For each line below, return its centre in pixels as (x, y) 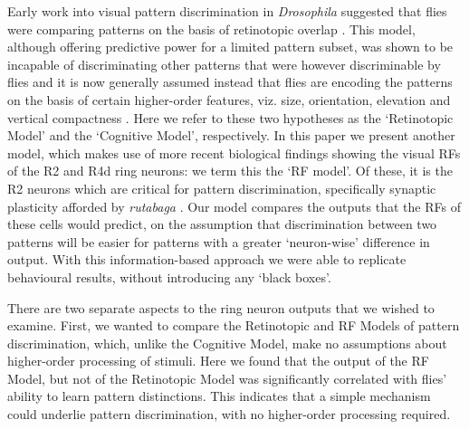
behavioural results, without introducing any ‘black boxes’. (169, 276)
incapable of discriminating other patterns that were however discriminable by (224, 64)
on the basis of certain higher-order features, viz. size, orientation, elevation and (229, 99)
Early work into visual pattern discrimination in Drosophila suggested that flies (227, 11)
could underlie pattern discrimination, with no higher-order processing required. (229, 414)
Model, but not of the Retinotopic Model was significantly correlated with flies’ (227, 378)
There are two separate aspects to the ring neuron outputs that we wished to (221, 307)
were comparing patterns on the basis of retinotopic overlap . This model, (211, 29)
